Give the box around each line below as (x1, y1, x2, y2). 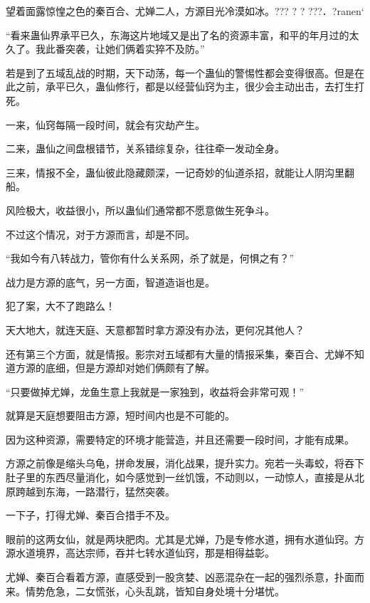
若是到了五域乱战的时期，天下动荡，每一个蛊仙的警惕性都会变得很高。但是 (6, 65, 354, 80)
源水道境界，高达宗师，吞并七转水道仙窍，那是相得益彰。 (6, 545, 275, 560)
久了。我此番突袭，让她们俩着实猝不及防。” (6, 41, 205, 56)
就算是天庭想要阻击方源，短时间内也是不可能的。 (6, 408, 235, 423)
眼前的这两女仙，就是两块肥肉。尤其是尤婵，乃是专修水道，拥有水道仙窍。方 (6, 531, 364, 546)
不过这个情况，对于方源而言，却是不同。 (6, 226, 195, 241)
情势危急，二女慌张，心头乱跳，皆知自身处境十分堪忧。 (25, 583, 285, 598)
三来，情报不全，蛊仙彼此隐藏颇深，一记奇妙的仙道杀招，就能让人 (6, 164, 314, 179)
